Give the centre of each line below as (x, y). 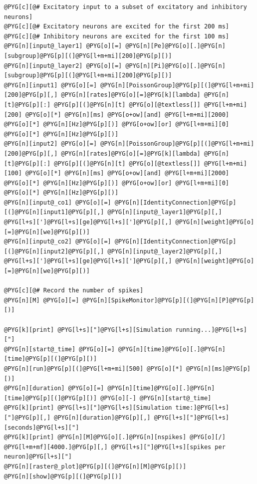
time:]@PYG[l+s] (202, 408)
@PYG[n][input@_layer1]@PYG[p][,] (165, 212)
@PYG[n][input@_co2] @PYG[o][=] (58, 242)
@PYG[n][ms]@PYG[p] (218, 368)
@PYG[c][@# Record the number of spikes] (74, 291)
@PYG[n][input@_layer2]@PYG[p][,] (165, 251)
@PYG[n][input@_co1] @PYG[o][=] (58, 202)
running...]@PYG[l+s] (211, 330)
